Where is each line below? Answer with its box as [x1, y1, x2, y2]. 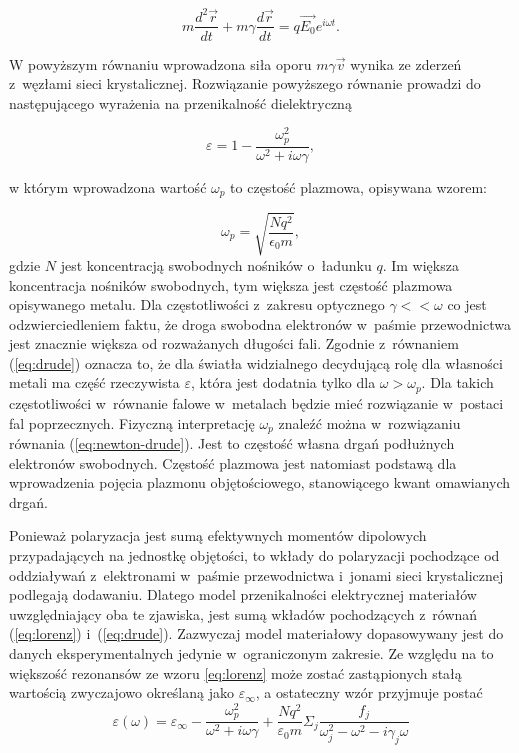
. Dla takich [421, 372, 494, 393]
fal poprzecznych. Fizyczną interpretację [9, 412, 255, 433]
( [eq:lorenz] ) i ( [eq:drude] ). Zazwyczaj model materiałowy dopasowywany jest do [9, 623, 504, 644]
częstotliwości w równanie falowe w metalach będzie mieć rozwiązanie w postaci [9, 392, 504, 413]
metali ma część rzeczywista [9, 372, 180, 393]
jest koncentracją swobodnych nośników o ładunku [60, 254, 372, 275]
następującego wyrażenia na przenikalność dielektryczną [9, 92, 352, 113]
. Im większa [382, 254, 459, 275]
